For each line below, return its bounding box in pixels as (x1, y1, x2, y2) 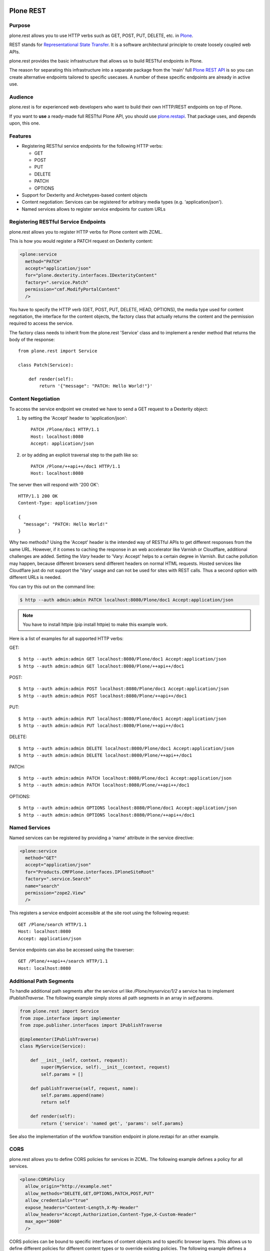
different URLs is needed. (9, 574, 62, 580)
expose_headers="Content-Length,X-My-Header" (25, 1204, 138, 1210)
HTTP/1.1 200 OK (18, 493, 58, 499)
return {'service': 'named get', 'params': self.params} (40, 1120, 183, 1126)
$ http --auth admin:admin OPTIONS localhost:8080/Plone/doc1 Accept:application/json (18, 805, 237, 811)
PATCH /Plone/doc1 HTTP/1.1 (30, 427, 99, 432)
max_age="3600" (25, 1218, 62, 1224)
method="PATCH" (25, 258, 62, 264)
